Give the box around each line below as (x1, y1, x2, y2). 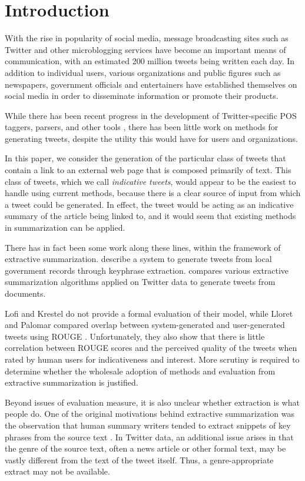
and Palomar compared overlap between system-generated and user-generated (5, 319, 285, 331)
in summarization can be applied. (5, 221, 125, 234)
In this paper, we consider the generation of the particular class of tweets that (5, 152, 286, 164)
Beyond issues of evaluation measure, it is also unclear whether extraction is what (5, 396, 300, 408)
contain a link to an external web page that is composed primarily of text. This (5, 164, 291, 176)
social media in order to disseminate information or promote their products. (5, 89, 279, 102)
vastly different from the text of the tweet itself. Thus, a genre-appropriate (5, 453, 274, 466)
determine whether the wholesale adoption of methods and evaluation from (5, 364, 276, 377)
